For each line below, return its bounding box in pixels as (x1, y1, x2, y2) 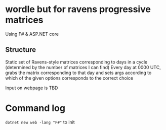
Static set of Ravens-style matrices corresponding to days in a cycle (5, 59, 148, 65)
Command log (5, 102, 66, 114)
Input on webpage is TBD (5, 85, 58, 91)
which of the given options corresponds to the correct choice (5, 75, 133, 81)
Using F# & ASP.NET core (5, 31, 59, 37)
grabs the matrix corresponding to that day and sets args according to (5, 70, 152, 76)
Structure (5, 45, 36, 54)
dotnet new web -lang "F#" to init (5, 119, 75, 125)
